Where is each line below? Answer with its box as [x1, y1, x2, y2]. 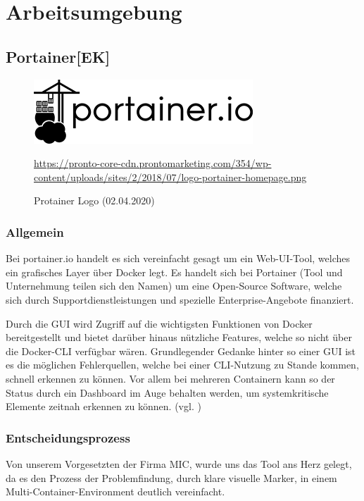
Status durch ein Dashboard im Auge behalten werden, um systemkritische [6, 385, 329, 400]
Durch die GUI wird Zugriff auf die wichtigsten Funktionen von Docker [6, 316, 313, 330]
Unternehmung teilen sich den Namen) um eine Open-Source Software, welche [6, 278, 342, 293]
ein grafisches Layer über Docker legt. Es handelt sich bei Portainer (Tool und [6, 264, 343, 279]
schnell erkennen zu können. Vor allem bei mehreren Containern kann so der [6, 371, 335, 385]
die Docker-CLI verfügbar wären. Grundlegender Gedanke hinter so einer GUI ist [6, 343, 356, 358]
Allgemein [6, 223, 64, 240]
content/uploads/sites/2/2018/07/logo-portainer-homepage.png [34, 169, 307, 184]
